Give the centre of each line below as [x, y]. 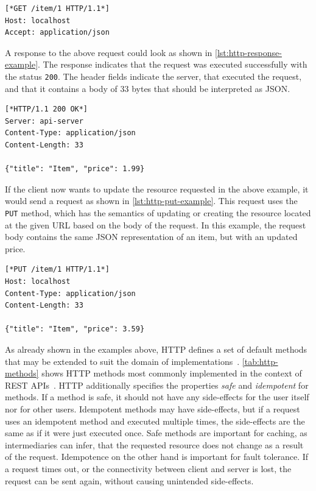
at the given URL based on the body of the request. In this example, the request [156, 224]
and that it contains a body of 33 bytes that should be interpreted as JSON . [148, 88]
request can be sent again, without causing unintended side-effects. [129, 480]
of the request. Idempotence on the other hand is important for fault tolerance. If [157, 457]
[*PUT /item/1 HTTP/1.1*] [57, 270]
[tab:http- [260, 361]
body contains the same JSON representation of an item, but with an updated [151, 237]
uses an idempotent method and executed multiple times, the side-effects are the [155, 421]
